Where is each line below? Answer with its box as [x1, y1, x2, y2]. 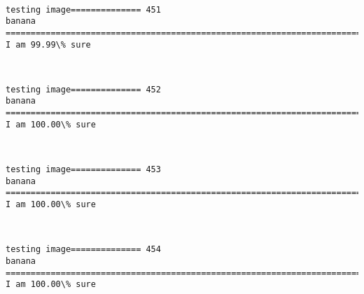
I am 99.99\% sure [6, 39, 91, 50]
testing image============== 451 [6, 4, 161, 15]
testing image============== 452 [6, 84, 161, 94]
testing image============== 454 [6, 244, 161, 255]
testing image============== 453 [6, 164, 161, 175]
